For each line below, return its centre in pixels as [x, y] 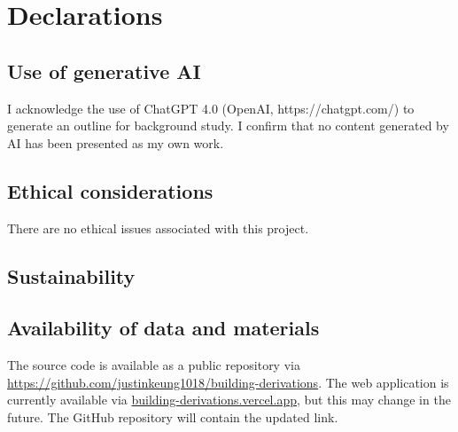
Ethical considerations [110, 190]
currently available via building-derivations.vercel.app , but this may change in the [229, 400]
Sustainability [71, 275]
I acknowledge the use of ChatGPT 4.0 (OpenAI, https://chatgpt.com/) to [211, 108]
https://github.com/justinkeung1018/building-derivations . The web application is [228, 382]
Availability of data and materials [163, 328]
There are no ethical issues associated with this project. [158, 228]
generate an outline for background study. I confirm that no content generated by [228, 126]
